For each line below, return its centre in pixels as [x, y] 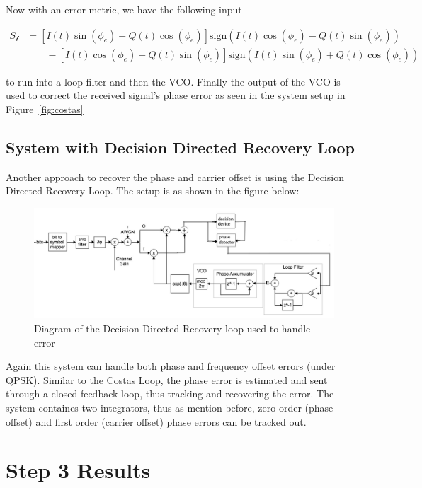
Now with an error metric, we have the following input [124, 9]
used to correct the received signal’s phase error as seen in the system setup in [176, 95]
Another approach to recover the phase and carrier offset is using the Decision [175, 176]
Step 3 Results [78, 470]
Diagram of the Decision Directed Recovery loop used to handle [172, 328]
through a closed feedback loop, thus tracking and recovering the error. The [170, 394]
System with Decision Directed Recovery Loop [180, 147]
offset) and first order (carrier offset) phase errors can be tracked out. [156, 421]
